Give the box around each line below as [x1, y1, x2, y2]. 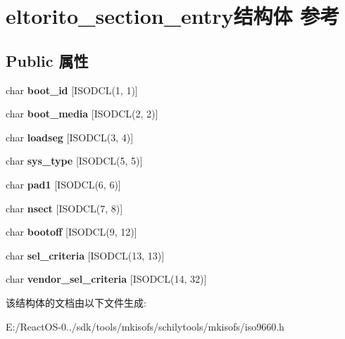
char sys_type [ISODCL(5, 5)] [6, 153, 143, 168]
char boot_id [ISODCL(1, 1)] [6, 82, 138, 97]
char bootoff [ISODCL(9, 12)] [6, 224, 137, 239]
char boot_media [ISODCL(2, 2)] [6, 106, 158, 121]
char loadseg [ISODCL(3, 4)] [6, 129, 134, 144]
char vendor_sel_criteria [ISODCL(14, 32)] [6, 271, 207, 286]
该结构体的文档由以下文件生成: [6, 295, 146, 309]
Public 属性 [6, 49, 89, 71]
